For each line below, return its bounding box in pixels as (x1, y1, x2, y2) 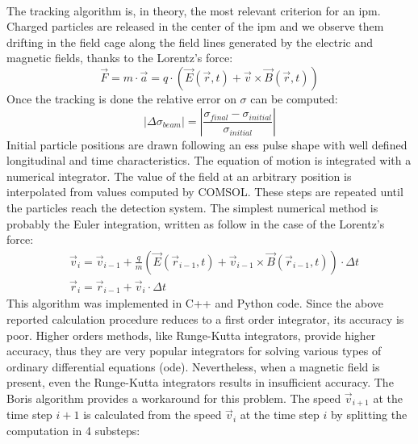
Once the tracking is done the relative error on (6, 90, 236, 107)
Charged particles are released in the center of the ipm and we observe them (6, 18, 384, 35)
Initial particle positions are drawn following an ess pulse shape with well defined (6, 136, 408, 153)
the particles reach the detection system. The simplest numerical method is (6, 199, 378, 216)
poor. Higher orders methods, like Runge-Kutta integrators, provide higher (6, 326, 376, 343)
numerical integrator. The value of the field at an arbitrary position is (6, 167, 352, 184)
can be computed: (250, 90, 338, 107)
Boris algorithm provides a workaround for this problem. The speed (6, 390, 341, 407)
